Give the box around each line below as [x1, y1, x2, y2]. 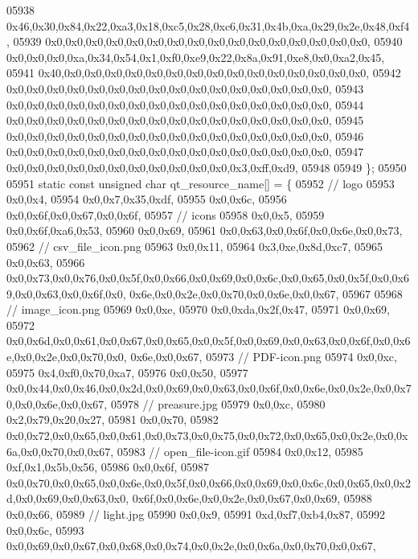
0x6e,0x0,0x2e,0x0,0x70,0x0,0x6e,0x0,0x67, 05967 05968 [129, 285, 403, 302]
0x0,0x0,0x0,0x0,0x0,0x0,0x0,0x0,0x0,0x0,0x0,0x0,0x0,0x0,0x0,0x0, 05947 [6, 143, 364, 160]
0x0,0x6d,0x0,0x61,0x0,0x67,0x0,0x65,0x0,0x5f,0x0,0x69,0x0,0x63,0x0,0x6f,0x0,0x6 [6, 332, 411, 349]
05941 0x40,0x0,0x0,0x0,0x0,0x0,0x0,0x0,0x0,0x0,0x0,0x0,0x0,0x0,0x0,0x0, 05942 [6, 64, 401, 81]
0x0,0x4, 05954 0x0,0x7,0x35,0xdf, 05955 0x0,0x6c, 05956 [6, 191, 287, 208]
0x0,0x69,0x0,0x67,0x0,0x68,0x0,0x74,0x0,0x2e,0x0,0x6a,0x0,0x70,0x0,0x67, [6, 537, 376, 554]
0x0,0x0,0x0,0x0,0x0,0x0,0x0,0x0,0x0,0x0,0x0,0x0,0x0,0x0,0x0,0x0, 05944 [6, 96, 364, 113]
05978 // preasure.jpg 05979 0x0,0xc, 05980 [110, 395, 326, 412]
